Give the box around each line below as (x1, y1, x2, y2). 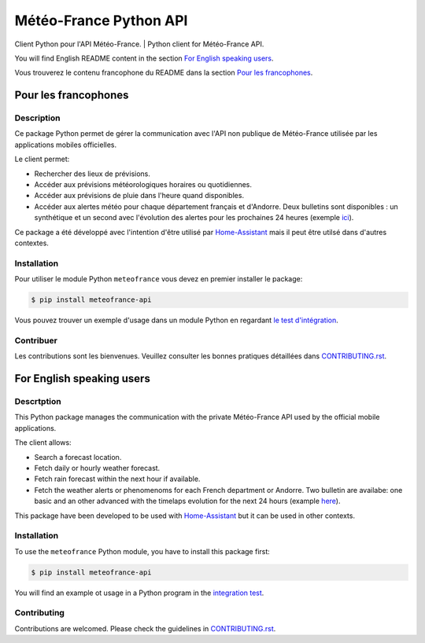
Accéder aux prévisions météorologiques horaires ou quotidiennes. (34, 180, 252, 189)
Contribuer (14, 335, 58, 346)
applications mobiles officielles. (14, 140, 117, 149)
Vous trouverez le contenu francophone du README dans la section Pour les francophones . (14, 68, 313, 78)
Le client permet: (14, 154, 70, 164)
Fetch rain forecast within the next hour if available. (34, 474, 201, 483)
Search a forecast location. (34, 452, 122, 461)
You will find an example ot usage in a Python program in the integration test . (14, 588, 264, 597)
